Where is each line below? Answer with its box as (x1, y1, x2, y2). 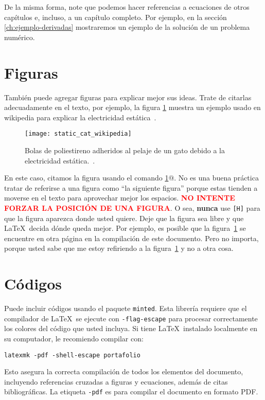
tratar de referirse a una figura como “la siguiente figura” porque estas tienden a (4, 182, 258, 193)
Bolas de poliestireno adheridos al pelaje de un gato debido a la (25, 144, 225, 155)
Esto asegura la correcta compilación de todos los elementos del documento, (4, 366, 243, 377)
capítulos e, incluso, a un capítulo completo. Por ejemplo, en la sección (4, 11, 227, 22)
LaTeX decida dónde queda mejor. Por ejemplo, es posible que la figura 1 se (4, 223, 246, 233)
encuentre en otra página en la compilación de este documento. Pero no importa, (4, 232, 259, 243)
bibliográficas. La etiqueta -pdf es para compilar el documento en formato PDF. (4, 386, 258, 397)
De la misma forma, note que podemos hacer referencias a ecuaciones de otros (4, 2, 250, 12)
